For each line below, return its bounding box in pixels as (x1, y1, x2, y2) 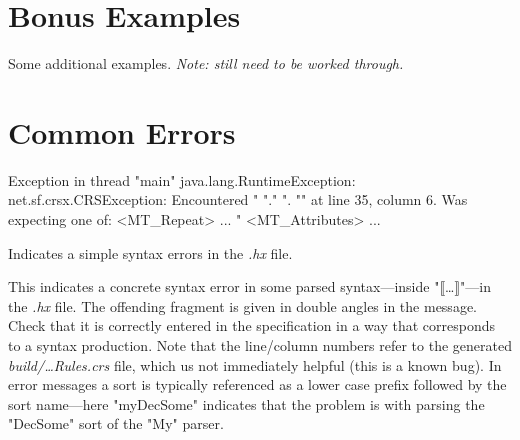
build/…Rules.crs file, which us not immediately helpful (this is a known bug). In (8, 354, 502, 375)
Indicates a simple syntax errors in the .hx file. (8, 242, 293, 263)
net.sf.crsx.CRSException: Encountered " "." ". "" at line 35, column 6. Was (8, 189, 468, 210)
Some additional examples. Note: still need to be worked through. (8, 53, 404, 74)
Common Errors (8, 111, 236, 152)
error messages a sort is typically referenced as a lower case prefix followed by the (8, 374, 507, 395)
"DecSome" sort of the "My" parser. (8, 413, 224, 434)
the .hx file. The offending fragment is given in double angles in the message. (8, 295, 477, 316)
